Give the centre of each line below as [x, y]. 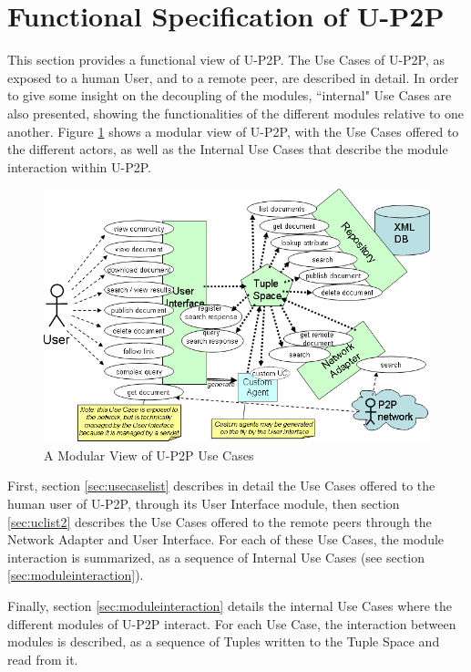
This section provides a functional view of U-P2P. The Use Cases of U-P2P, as [226, 60]
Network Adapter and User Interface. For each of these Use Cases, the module [226, 539]
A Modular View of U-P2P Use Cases [149, 455]
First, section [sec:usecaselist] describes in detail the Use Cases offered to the [221, 486]
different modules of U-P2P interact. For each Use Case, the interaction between [232, 623]
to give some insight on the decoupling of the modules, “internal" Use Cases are [230, 95]
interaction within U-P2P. [79, 166]
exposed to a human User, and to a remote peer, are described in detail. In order [233, 77]
